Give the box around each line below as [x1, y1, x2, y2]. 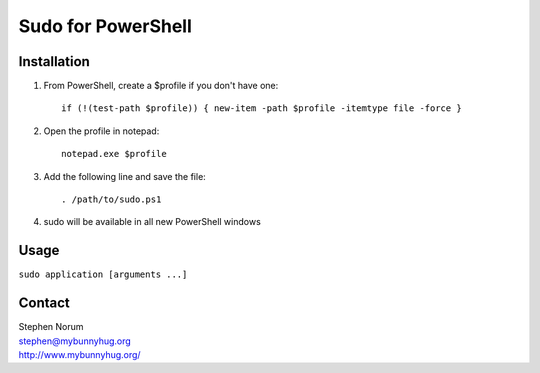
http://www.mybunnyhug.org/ [18, 349, 141, 360]
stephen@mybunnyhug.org [18, 335, 132, 347]
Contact [18, 295, 70, 312]
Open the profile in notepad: [43, 125, 160, 137]
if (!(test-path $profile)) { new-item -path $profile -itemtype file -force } [61, 103, 462, 114]
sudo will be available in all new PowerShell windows [43, 216, 262, 228]
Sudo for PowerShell [18, 15, 192, 37]
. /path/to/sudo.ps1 [61, 194, 162, 205]
